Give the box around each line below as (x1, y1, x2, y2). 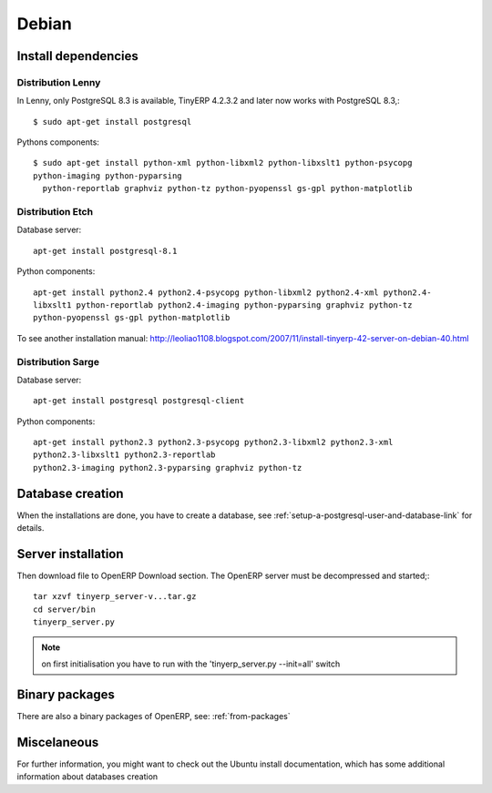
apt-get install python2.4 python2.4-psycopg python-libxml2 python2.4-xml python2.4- (33, 287, 432, 298)
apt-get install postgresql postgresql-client (33, 396, 245, 406)
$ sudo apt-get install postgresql (33, 117, 192, 127)
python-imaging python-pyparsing (33, 170, 182, 181)
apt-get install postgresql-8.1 (33, 246, 178, 256)
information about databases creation (16, 771, 159, 782)
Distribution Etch (16, 206, 94, 219)
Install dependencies (16, 48, 138, 64)
